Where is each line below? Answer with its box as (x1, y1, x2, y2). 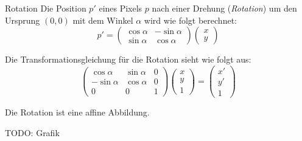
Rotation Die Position (5, 2, 86, 14)
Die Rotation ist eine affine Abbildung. (5, 105, 150, 118)
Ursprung (5, 13, 40, 26)
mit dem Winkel (72, 13, 133, 26)
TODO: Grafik (5, 126, 60, 139)
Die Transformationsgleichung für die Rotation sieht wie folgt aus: (5, 53, 251, 66)
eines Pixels (99, 2, 142, 14)
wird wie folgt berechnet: (144, 13, 237, 26)
